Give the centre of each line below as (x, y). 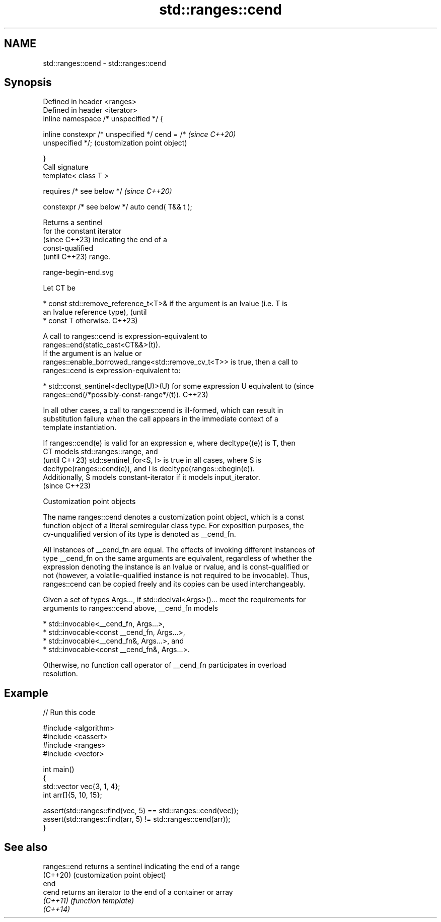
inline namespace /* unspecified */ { (103, 119)
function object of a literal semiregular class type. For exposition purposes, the (173, 526)
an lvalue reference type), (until (95, 312)
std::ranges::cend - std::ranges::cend (104, 63)
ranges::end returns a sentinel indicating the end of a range (141, 867)
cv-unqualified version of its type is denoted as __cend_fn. (139, 534)
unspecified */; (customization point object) (115, 143)
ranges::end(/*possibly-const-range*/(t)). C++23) (126, 395)
